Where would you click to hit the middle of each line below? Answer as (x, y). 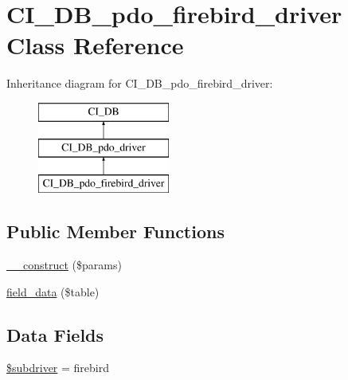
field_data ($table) (53, 291)
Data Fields (55, 334)
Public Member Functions (115, 231)
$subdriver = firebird (58, 368)
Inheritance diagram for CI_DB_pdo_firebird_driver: (140, 83)
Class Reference (95, 45)
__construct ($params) (64, 265)
